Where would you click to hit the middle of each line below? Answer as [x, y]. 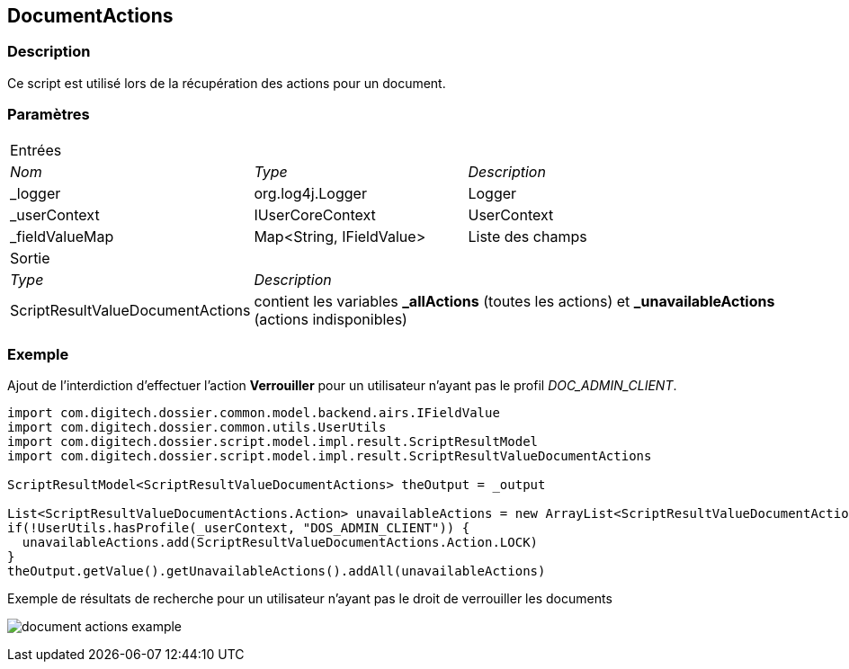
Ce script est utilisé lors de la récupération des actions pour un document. [227, 83]
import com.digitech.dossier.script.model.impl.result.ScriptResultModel [273, 442]
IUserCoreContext [315, 214]
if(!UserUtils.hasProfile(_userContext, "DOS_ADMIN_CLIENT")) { [239, 528]
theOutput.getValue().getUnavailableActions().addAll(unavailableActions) [277, 571]
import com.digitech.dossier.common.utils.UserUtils [197, 428]
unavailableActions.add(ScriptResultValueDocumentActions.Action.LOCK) [280, 543]
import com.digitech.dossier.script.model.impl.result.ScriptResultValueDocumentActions [330, 456]
